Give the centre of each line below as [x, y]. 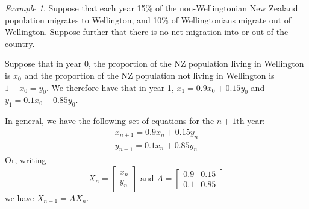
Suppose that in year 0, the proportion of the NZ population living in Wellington [154, 64]
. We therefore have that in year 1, [110, 87]
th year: [251, 121]
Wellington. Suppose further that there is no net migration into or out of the [147, 32]
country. [20, 43]
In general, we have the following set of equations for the [110, 121]
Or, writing [26, 160]
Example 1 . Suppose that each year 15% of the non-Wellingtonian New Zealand [151, 8]
